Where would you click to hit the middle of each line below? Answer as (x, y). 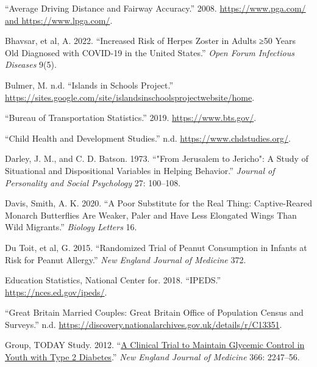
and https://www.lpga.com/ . (59, 20)
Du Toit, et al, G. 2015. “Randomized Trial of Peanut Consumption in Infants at (156, 247)
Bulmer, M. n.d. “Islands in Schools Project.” (89, 85)
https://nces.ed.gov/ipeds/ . (56, 292)
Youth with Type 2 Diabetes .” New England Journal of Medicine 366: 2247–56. (152, 357)
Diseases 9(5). (31, 64)
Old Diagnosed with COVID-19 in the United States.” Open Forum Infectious (150, 52)
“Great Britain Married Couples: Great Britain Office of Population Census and (154, 312)
